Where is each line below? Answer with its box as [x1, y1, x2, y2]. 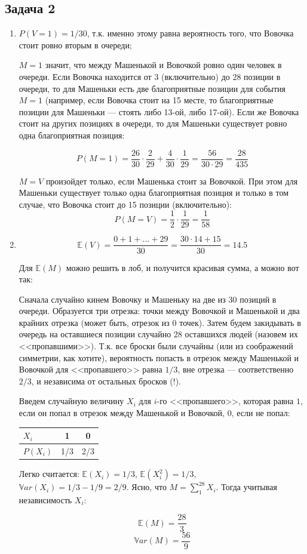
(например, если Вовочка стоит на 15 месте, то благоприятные [45, 94, 274, 106]
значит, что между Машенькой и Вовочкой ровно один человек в [45, 59, 282, 71]
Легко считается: [19, 467, 79, 480]
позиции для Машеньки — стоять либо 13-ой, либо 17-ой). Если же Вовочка [19, 105, 299, 118]
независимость [19, 493, 72, 506]
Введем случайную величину [19, 395, 124, 407]
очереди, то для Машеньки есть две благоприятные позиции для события [19, 82, 285, 94]
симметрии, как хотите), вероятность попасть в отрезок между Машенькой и [19, 351, 299, 364]
